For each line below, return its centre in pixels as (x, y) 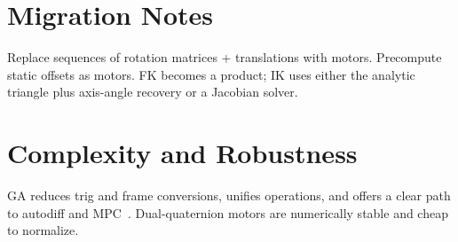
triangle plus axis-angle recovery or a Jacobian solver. (153, 92)
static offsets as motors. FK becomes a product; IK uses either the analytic (211, 74)
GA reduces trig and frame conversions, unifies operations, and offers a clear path (229, 195)
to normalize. (43, 230)
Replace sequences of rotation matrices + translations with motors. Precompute (225, 57)
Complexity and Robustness (182, 153)
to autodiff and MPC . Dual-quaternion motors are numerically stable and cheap (228, 212)
